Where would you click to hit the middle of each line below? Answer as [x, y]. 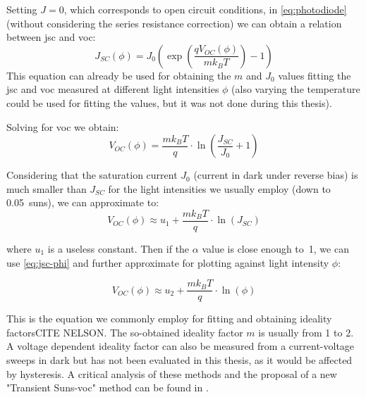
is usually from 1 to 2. [306, 332]
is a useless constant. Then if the [118, 248]
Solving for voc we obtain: [63, 126]
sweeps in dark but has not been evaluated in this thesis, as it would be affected [179, 360]
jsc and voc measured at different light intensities [113, 89]
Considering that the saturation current [92, 175]
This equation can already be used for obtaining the [119, 75]
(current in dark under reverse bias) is [276, 175]
